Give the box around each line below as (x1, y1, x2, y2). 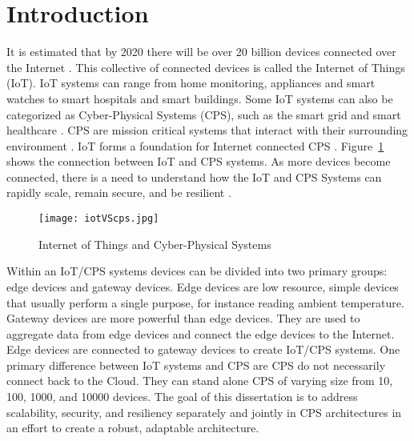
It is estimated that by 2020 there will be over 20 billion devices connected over (6, 43, 396, 60)
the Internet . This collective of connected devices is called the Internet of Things (6, 58, 405, 75)
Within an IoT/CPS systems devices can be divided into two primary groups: (6, 263, 388, 279)
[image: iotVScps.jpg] (38, 213, 159, 225)
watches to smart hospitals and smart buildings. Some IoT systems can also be (6, 90, 393, 106)
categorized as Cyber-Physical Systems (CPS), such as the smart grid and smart (6, 106, 401, 122)
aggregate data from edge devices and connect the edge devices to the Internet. (6, 325, 395, 342)
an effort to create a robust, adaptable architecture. (6, 419, 259, 436)
